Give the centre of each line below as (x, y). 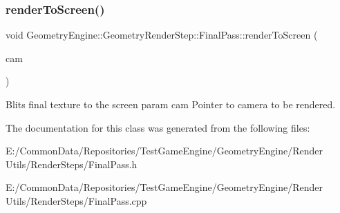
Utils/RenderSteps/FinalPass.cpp (76, 200)
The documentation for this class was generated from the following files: (158, 127)
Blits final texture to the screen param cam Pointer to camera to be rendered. (171, 104)
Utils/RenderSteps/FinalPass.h (72, 164)
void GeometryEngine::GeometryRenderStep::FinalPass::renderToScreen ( (162, 35)
